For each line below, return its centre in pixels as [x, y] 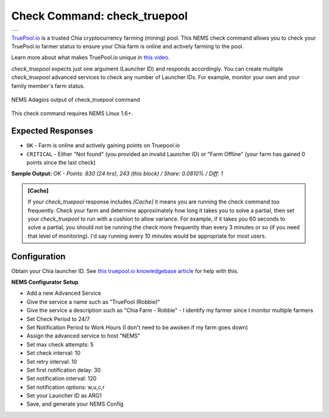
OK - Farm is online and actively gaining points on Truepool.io [103, 146]
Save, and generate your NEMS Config [75, 404]
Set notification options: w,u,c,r [65, 387]
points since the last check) [61, 162]
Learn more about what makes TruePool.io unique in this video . [90, 57]
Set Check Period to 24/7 [58, 319]
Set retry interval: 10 [52, 361]
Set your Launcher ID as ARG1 [64, 395]
